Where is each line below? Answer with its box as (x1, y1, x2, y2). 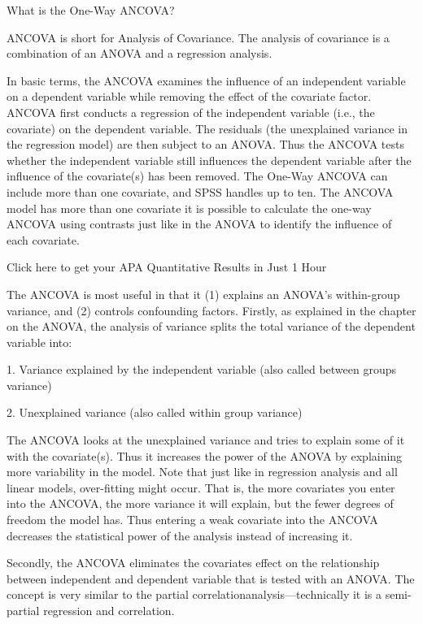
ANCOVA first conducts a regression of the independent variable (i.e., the (7, 103, 375, 120)
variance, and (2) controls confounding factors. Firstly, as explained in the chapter (7, 301, 416, 318)
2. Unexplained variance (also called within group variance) (7, 404, 303, 421)
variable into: (7, 333, 72, 350)
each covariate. (7, 231, 80, 248)
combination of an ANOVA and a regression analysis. (7, 45, 273, 62)
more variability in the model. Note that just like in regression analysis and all (7, 463, 398, 480)
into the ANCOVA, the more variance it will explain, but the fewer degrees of (7, 495, 394, 512)
